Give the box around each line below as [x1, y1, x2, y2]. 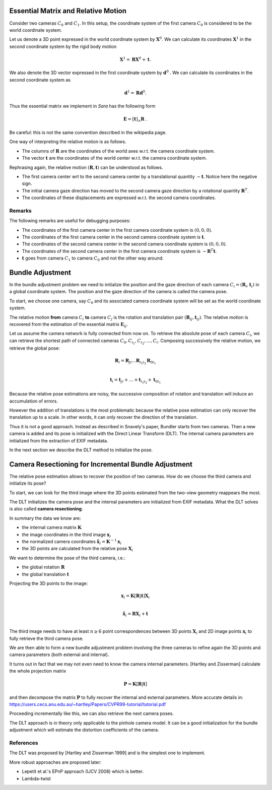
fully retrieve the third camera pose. [9, 635, 84, 641]
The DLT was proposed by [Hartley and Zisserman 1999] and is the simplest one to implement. [9, 750, 206, 756]
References [9, 740, 38, 747]
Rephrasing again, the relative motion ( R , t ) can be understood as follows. [9, 164, 163, 170]
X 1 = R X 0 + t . [119, 56, 151, 62]
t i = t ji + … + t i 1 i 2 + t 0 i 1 [110, 377, 161, 385]
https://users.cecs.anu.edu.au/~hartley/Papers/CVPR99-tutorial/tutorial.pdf [9, 701, 166, 707]
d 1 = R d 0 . [124, 89, 147, 96]
